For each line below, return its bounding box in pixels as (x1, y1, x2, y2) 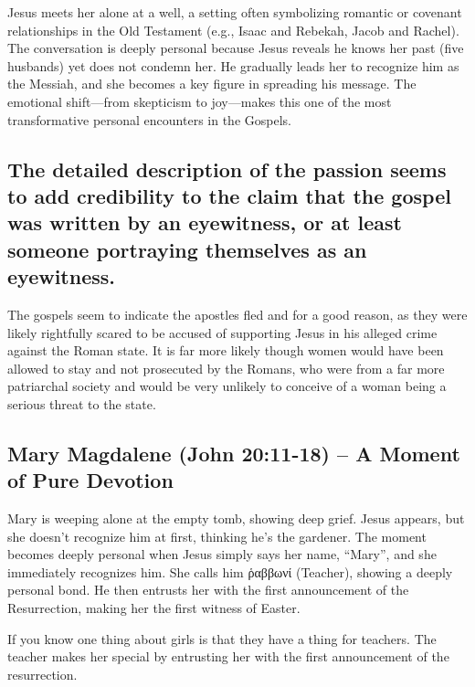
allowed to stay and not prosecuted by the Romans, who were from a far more (7, 358, 445, 377)
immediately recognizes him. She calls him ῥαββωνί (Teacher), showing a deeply (7, 562, 453, 581)
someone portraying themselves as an (7, 235, 367, 263)
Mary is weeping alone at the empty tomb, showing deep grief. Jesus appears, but (7, 509, 465, 528)
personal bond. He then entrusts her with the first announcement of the (7, 580, 409, 599)
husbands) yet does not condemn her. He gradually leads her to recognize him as (7, 56, 459, 75)
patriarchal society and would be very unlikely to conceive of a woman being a (7, 376, 447, 396)
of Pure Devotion (7, 466, 174, 494)
